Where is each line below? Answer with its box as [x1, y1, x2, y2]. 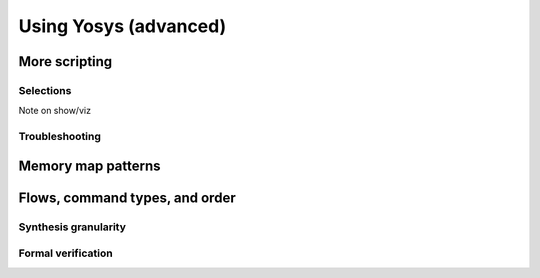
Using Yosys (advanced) [18, 15, 227, 37]
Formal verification [18, 246, 114, 260]
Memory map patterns [18, 157, 161, 174]
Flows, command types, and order [18, 189, 236, 206]
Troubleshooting [18, 130, 102, 144]
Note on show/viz [18, 105, 92, 117]
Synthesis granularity [18, 220, 127, 234]
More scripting [18, 53, 113, 70]
